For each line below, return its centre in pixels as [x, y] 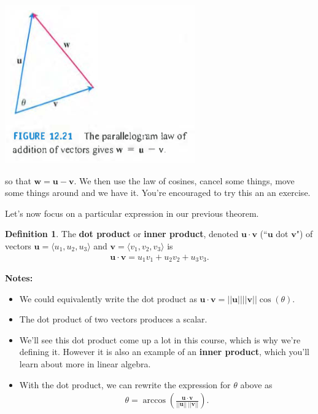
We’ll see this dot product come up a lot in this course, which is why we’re [160, 339]
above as [256, 384]
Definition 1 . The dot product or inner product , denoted [122, 234]
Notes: [19, 278]
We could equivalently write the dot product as [108, 298]
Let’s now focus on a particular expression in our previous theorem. [132, 213]
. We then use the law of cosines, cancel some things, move [184, 180]
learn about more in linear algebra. [85, 364]
